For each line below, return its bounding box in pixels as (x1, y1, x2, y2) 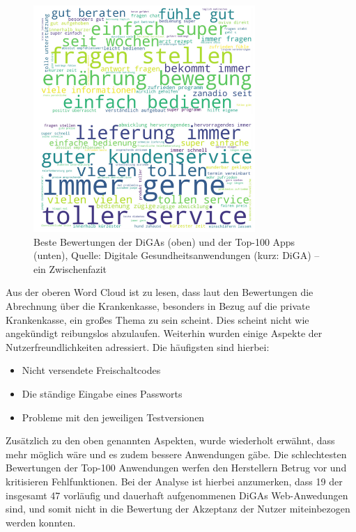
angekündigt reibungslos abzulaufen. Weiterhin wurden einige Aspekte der (6, 326, 323, 341)
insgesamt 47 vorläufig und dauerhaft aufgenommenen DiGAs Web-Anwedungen (6, 487, 348, 502)
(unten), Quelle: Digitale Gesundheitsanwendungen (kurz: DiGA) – (33, 248, 320, 263)
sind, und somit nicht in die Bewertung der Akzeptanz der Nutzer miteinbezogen (6, 501, 350, 516)
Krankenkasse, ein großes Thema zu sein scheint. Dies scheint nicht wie (6, 312, 309, 327)
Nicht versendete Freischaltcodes (22, 363, 161, 377)
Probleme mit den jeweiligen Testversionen (22, 409, 205, 424)
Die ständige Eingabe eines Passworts (22, 386, 183, 401)
